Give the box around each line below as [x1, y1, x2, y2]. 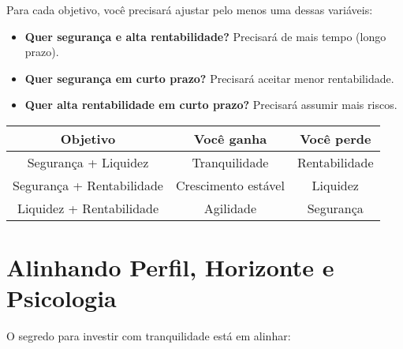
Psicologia [6, 282, 117, 314]
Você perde [300, 129, 371, 148]
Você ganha [193, 129, 267, 148]
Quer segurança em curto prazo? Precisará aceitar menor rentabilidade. [24, 69, 394, 86]
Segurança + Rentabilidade [13, 175, 163, 194]
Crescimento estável [175, 175, 285, 194]
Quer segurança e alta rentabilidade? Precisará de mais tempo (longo [24, 28, 386, 44]
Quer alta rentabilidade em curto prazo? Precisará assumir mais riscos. [24, 96, 397, 113]
